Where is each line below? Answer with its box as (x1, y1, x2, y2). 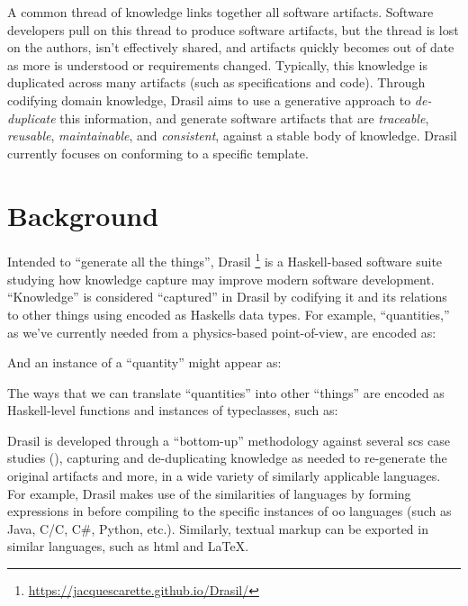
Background (7, 196, 159, 233)
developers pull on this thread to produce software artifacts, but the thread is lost (7, 20, 459, 39)
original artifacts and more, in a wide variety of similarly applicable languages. (7, 466, 441, 485)
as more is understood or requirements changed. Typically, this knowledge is (7, 55, 427, 74)
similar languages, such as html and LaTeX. (7, 537, 249, 556)
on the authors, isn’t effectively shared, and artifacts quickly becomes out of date (7, 38, 454, 57)
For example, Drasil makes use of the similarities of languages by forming (7, 484, 411, 502)
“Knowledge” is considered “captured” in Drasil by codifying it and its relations (7, 287, 447, 306)
